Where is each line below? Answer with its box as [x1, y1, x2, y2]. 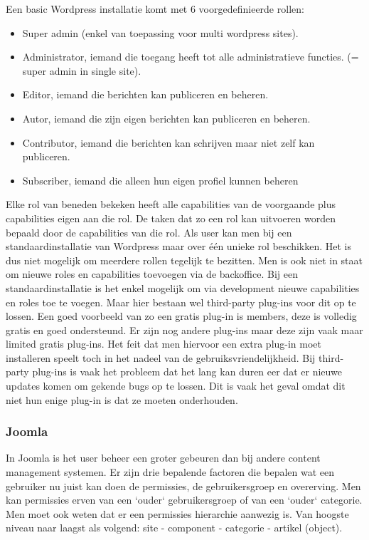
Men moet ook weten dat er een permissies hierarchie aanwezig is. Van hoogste [6, 506, 349, 521]
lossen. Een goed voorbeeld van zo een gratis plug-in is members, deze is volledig [6, 308, 357, 323]
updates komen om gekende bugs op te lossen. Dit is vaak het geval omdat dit [6, 378, 346, 393]
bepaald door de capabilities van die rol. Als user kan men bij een [6, 224, 292, 239]
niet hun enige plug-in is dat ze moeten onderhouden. [6, 392, 238, 407]
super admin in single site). [22, 63, 141, 78]
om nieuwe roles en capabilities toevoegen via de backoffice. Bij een [6, 266, 298, 281]
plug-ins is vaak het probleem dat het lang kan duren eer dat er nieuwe [32, 364, 342, 379]
